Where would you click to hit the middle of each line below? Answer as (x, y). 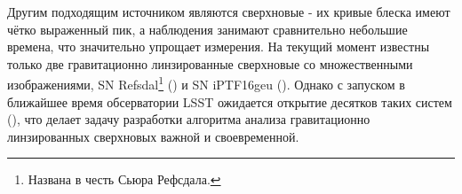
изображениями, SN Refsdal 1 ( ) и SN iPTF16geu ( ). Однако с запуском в (206, 83)
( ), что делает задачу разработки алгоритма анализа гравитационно (189, 119)
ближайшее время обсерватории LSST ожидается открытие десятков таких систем (230, 101)
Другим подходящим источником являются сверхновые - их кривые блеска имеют (229, 12)
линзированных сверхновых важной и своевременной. (153, 136)
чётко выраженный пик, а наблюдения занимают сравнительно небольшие (207, 29)
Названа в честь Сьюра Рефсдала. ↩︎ (124, 179)
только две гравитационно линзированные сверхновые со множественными (210, 63)
